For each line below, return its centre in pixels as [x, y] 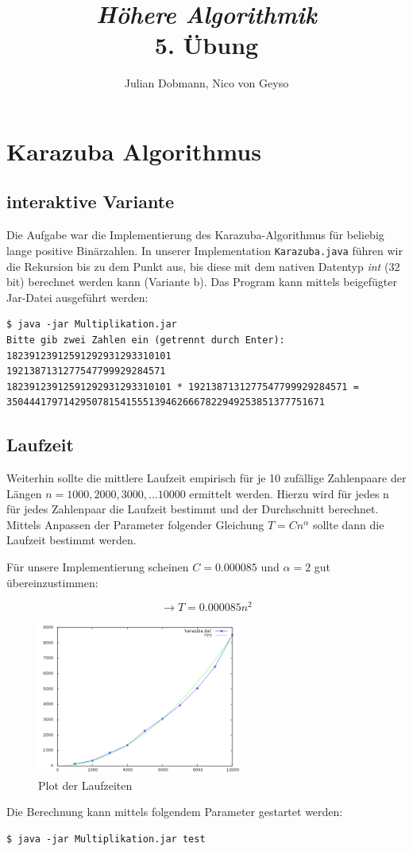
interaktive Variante [91, 201]
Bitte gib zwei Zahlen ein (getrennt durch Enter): [146, 340]
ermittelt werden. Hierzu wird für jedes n [289, 493]
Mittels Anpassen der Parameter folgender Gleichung [135, 524]
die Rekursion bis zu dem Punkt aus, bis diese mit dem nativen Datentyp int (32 [203, 266]
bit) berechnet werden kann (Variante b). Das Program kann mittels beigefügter [202, 282]
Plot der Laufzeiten [85, 785]
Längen [24, 493]
